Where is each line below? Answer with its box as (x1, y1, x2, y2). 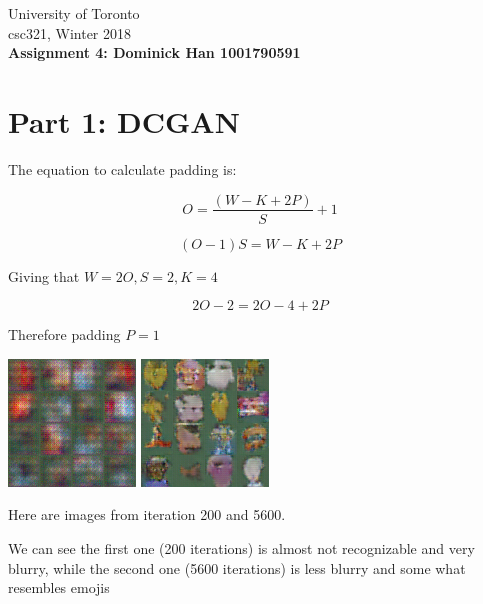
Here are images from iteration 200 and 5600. (8, 504, 286, 525)
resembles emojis (8, 577, 110, 598)
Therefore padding (8, 324, 121, 345)
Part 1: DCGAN (8, 100, 240, 141)
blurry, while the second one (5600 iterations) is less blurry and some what (8, 557, 466, 578)
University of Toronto (8, 3, 140, 23)
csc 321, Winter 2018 (8, 22, 131, 43)
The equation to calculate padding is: (8, 158, 237, 179)
